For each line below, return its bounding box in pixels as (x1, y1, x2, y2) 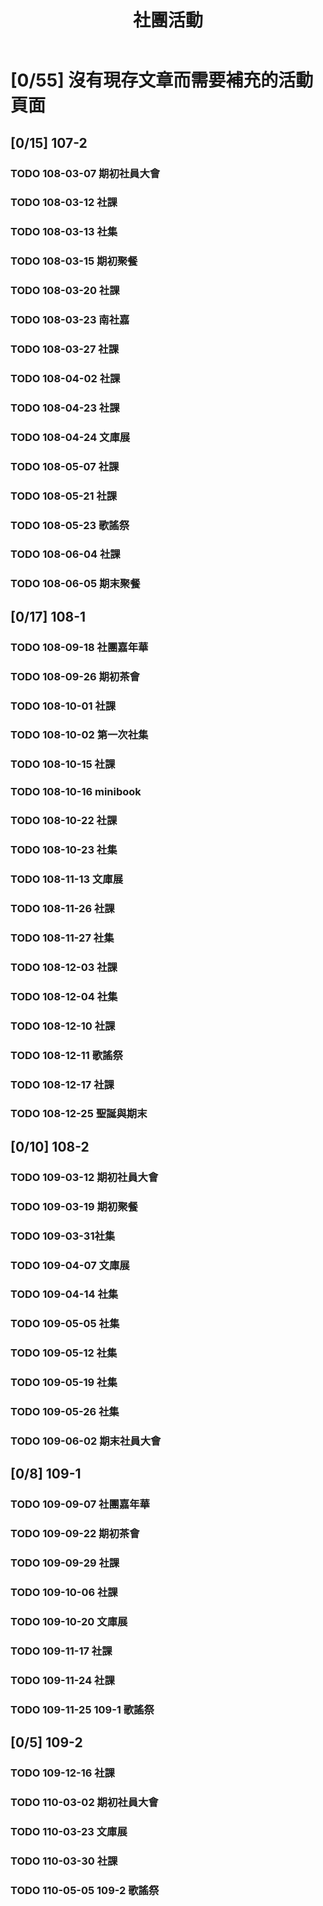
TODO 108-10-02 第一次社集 (10, 728, 149, 742)
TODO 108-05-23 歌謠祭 (10, 518, 130, 532)
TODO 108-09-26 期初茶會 (10, 669, 140, 683)
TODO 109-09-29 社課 (10, 1556, 120, 1570)
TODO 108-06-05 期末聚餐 (10, 577, 141, 591)
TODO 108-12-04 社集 (10, 989, 118, 1003)
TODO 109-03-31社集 (10, 1229, 116, 1243)
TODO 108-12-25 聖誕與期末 (10, 1107, 148, 1121)
